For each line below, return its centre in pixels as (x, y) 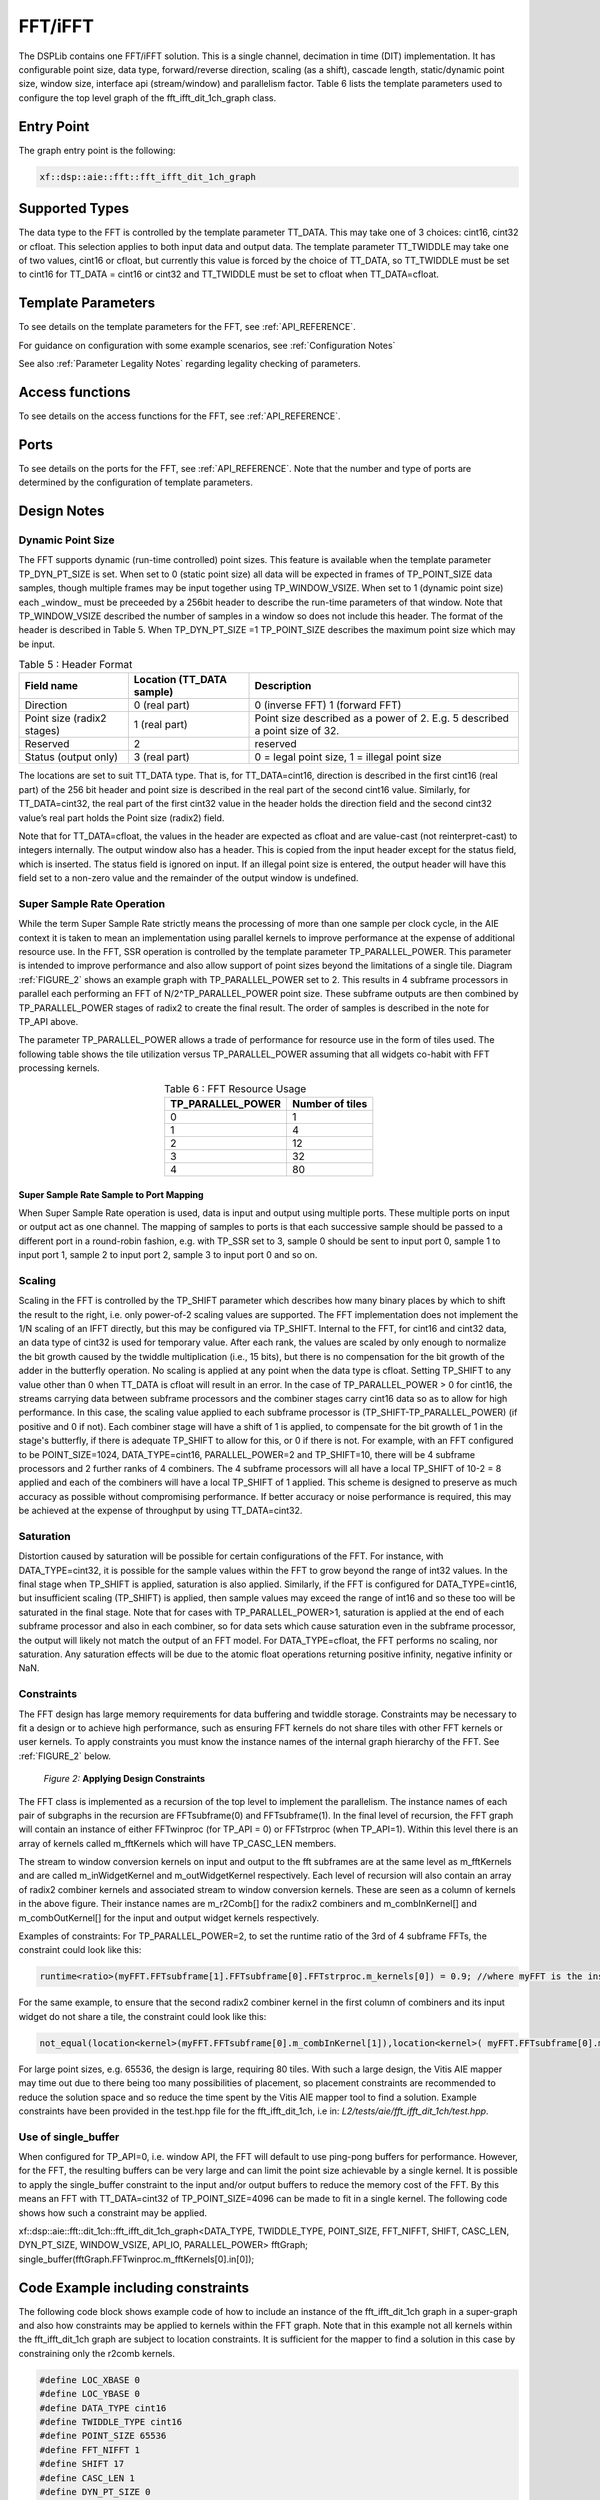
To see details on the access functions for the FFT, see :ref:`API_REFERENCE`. (179, 416)
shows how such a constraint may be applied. (112, 2212)
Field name (51, 686)
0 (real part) (161, 705)
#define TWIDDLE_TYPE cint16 (111, 2422)
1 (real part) (161, 725)
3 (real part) (161, 757)
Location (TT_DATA (180, 680)
